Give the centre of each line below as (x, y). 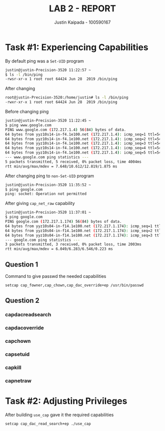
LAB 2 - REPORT (82, 9)
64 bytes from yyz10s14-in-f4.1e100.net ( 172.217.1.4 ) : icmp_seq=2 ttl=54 (83, 139)
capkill (13, 367)
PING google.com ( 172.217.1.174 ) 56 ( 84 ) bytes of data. (63, 222)
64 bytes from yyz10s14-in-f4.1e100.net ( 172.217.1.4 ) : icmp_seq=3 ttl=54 (83, 143)
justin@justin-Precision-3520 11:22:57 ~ (48, 70)
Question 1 (22, 264)
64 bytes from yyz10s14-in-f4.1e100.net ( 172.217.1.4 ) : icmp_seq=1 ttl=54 (83, 134)
